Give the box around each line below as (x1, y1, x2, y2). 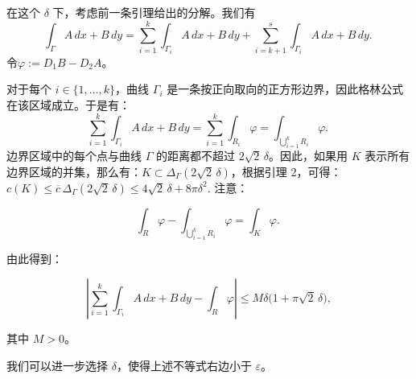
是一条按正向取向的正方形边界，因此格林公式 (167, 80, 404, 97)
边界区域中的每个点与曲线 (6, 147, 142, 164)
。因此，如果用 (268, 147, 348, 164)
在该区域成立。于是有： (6, 96, 130, 113)
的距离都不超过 (155, 147, 235, 164)
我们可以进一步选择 (6, 356, 108, 373)
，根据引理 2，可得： (230, 163, 342, 179)
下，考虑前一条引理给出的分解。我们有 (52, 4, 256, 20)
